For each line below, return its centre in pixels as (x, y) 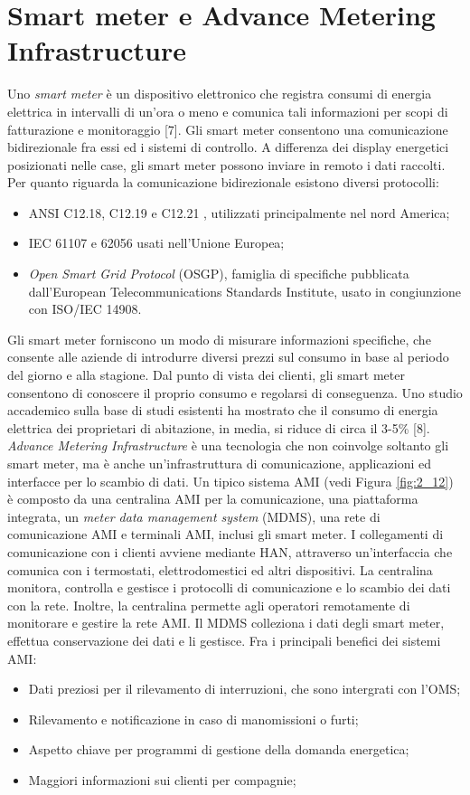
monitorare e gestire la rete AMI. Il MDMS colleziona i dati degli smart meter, (226, 623)
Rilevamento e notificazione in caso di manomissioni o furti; (193, 719)
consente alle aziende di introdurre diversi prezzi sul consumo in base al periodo (228, 357)
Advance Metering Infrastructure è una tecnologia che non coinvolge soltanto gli (228, 445)
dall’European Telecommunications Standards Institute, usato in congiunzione (244, 291)
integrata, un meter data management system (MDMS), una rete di (194, 516)
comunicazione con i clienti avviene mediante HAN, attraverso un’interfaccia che (230, 551)
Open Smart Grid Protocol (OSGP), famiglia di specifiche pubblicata (219, 274)
